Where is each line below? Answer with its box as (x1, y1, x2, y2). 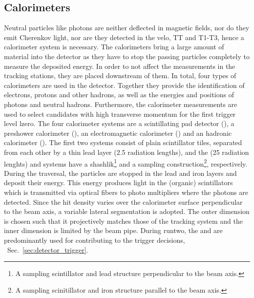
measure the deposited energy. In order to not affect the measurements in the (4, 61, 235, 71)
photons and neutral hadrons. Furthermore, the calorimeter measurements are (4, 99, 237, 109)
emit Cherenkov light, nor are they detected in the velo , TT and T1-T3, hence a (4, 32, 244, 42)
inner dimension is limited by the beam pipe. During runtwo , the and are (4, 225, 223, 235)
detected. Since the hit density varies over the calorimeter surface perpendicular (4, 196, 243, 207)
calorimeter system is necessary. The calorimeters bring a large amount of (4, 42, 224, 52)
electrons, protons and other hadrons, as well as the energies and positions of (4, 89, 234, 100)
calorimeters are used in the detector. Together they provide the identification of (4, 80, 245, 90)
